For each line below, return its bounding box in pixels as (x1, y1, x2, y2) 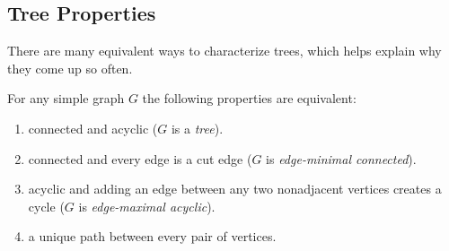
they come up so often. (7, 58, 133, 77)
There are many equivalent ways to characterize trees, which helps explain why (7, 41, 442, 60)
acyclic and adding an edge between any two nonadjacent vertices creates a (28, 179, 442, 198)
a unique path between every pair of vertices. (28, 227, 277, 246)
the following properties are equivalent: (142, 89, 357, 108)
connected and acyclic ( (28, 118, 158, 137)
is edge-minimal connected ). (266, 149, 417, 168)
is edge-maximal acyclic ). (78, 196, 216, 215)
